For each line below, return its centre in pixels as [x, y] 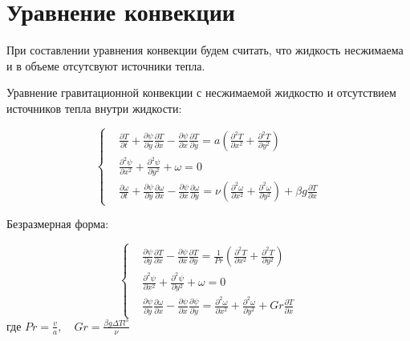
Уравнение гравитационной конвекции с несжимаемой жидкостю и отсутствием [201, 92]
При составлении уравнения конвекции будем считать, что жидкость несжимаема [205, 50]
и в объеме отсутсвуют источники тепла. [106, 65]
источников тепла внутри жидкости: [94, 108]
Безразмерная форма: [58, 224]
